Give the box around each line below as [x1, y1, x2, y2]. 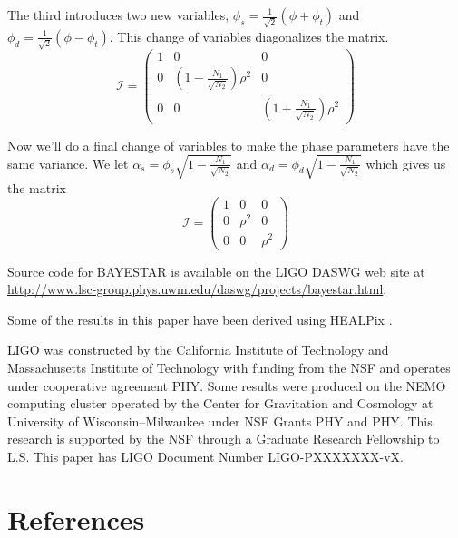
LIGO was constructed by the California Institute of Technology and [7, 340, 389, 359]
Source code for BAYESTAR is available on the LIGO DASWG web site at [7, 261, 425, 280]
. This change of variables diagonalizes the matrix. [109, 26, 389, 45]
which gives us [365, 153, 446, 172]
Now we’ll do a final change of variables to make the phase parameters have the [7, 135, 450, 154]
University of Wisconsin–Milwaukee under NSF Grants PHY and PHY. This [7, 411, 433, 430]
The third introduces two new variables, [7, 5, 229, 24]
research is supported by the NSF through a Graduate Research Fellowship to [7, 429, 440, 448]
